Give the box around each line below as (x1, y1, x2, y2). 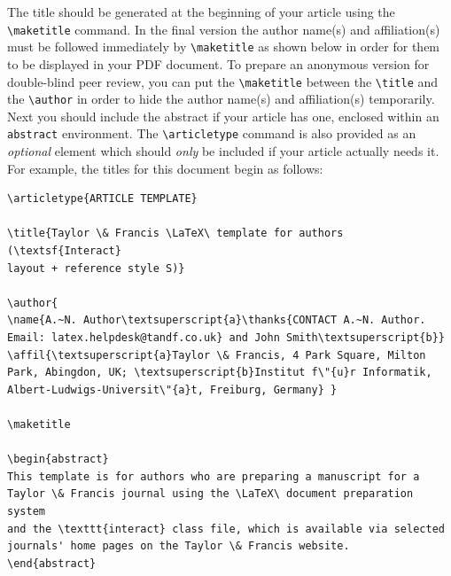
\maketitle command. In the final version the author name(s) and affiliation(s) (7, 19, 440, 38)
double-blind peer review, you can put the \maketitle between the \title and (7, 72, 439, 90)
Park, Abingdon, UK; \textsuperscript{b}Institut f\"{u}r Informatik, (7, 366, 432, 379)
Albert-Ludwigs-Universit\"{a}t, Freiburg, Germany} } (7, 383, 338, 396)
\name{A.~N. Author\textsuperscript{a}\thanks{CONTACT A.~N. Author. (7, 314, 426, 327)
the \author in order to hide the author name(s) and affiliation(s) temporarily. (7, 90, 435, 108)
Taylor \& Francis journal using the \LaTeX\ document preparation (7, 487, 414, 501)
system (7, 504, 45, 518)
